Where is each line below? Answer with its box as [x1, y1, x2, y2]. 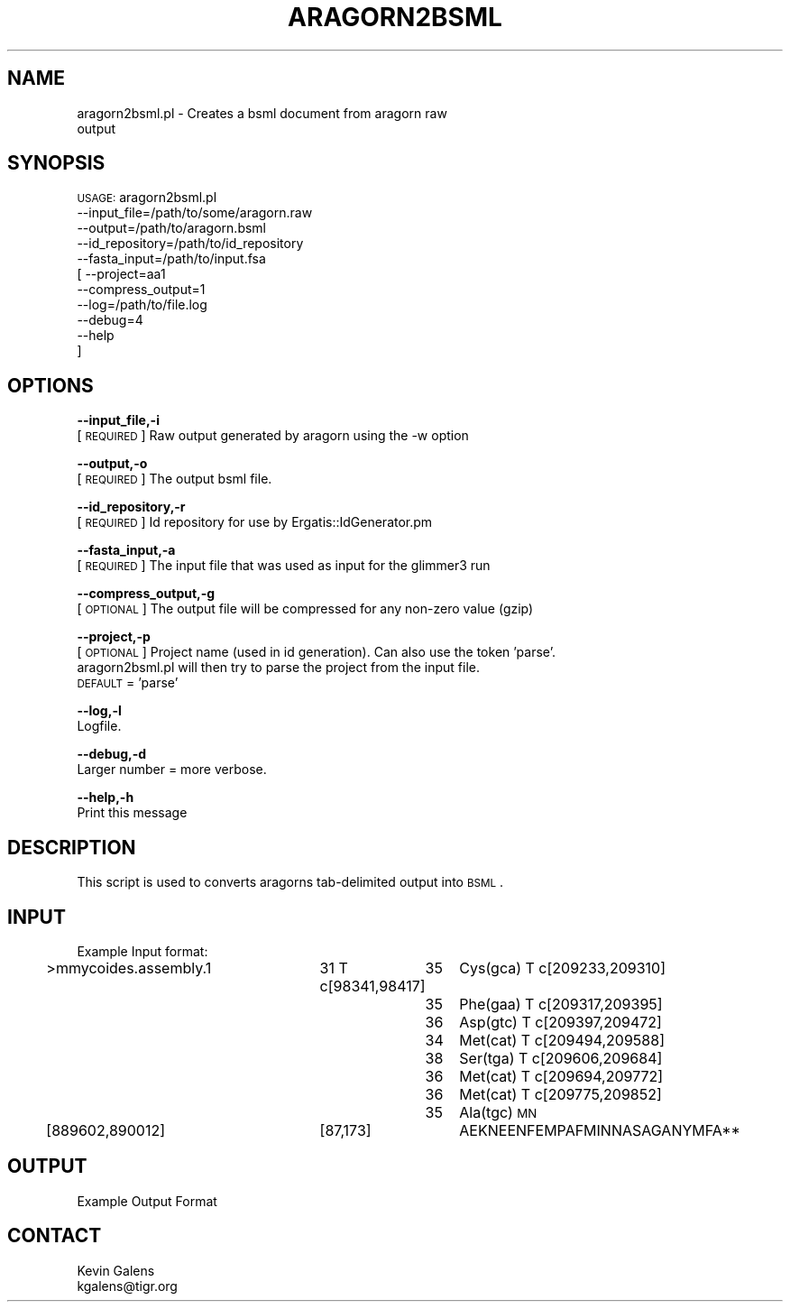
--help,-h [77, 789, 134, 806]
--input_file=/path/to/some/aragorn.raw [77, 205, 313, 221]
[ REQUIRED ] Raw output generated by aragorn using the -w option [77, 428, 469, 444]
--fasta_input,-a [77, 542, 176, 558]
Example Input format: [77, 943, 208, 959]
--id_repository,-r [77, 499, 186, 515]
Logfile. [77, 718, 122, 734]
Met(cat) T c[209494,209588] [459, 1030, 665, 1049]
